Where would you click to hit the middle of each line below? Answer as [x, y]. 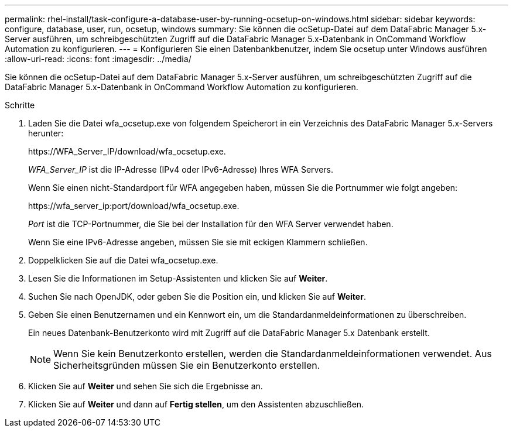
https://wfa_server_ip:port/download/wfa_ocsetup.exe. [134, 206]
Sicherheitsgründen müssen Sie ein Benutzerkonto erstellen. [187, 365]
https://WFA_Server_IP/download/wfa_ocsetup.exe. [127, 151]
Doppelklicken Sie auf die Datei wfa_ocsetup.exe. [123, 260]
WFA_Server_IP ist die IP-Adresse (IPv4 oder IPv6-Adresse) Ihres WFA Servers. [181, 169]
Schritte [20, 105]
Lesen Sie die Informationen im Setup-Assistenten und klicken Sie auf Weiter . [178, 278]
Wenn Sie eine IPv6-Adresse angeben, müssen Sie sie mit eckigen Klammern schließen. [198, 242]
